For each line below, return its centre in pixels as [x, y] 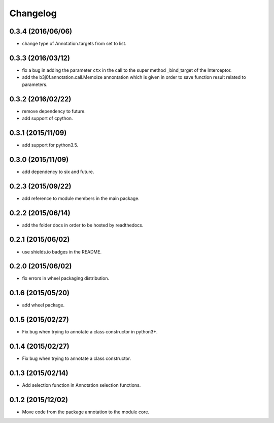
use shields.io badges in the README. [62, 251]
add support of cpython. [47, 118]
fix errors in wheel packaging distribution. [65, 278]
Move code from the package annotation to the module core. [86, 412]
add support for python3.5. [50, 145]
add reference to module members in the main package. [81, 198]
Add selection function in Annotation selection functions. [81, 385]
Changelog [33, 13]
